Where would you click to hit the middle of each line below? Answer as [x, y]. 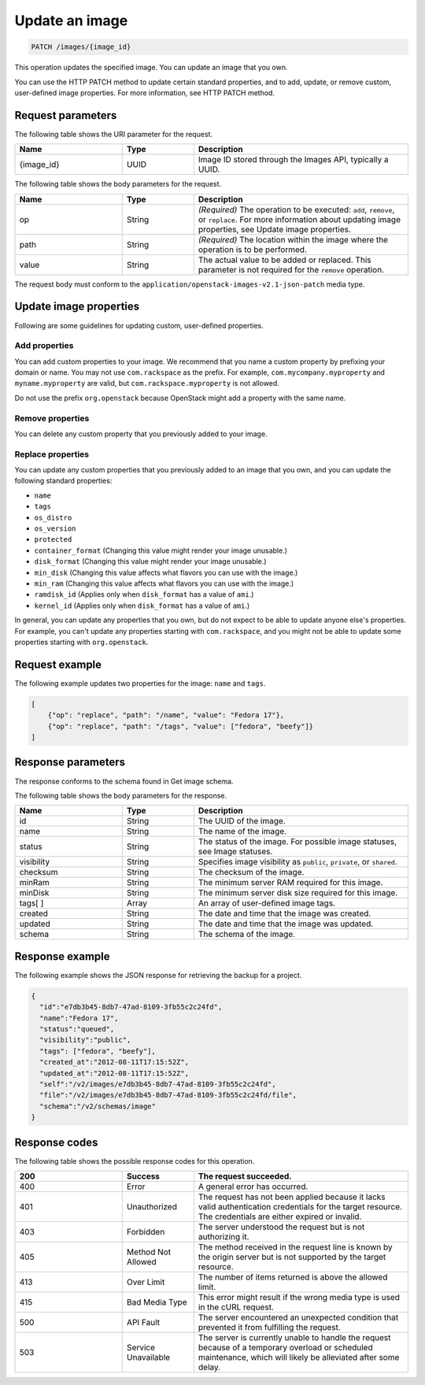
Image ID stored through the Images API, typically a [293, 160]
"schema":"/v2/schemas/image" [98, 1106]
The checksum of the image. [251, 872]
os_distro [53, 517]
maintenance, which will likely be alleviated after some [299, 1357]
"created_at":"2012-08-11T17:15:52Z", [114, 1062]
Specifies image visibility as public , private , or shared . [297, 862]
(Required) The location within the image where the [293, 239]
